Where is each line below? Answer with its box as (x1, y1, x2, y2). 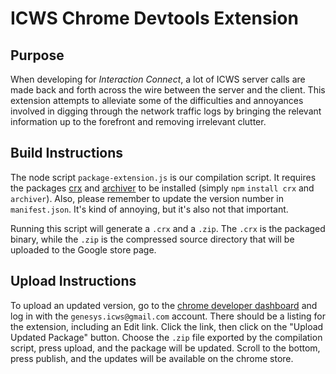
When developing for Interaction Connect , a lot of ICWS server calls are (10, 73, 306, 85)
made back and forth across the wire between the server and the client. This (10, 84, 326, 96)
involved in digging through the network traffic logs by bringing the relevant (10, 105, 322, 117)
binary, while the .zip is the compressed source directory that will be (10, 233, 295, 245)
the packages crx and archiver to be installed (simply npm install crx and (10, 182, 315, 194)
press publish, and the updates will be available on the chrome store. (10, 352, 294, 364)
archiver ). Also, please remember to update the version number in (10, 192, 284, 204)
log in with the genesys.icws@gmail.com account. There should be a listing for (10, 310, 327, 322)
